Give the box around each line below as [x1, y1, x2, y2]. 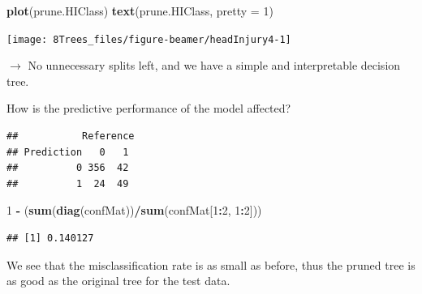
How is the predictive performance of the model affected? [6, 100, 291, 117]
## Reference [6, 130, 135, 143]
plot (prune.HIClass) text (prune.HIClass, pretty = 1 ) [6, 2, 273, 19]
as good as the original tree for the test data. [6, 272, 230, 289]
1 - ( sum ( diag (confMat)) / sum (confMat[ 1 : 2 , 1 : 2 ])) [6, 202, 262, 219]
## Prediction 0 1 [6, 146, 129, 158]
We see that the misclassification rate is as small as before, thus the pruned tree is [6, 256, 416, 273]
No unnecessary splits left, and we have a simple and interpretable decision [28, 57, 401, 74]
